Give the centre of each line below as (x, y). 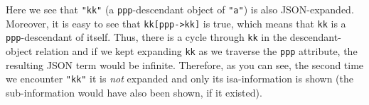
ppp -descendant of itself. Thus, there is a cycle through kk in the (146, 37)
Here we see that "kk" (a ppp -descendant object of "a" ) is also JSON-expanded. (180, 9)
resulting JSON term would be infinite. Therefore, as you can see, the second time (185, 64)
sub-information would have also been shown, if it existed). (134, 92)
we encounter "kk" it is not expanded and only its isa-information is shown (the (180, 79)
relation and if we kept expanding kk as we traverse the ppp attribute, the (196, 50)
